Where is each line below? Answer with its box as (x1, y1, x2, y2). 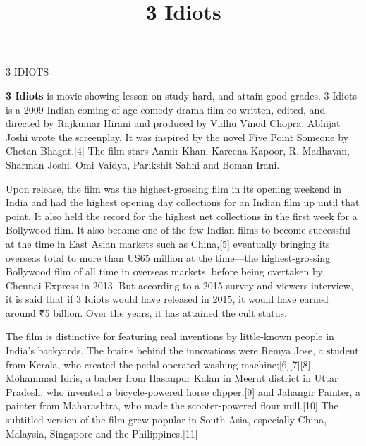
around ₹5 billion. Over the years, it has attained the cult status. (6, 305, 287, 320)
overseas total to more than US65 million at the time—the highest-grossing (6, 250, 331, 265)
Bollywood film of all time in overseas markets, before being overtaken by (6, 264, 323, 279)
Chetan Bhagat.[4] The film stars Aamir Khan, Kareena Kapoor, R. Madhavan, (6, 143, 350, 158)
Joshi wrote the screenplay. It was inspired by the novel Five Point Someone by (6, 129, 348, 144)
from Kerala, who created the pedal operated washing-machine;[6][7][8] (6, 356, 311, 371)
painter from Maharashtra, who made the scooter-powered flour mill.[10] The (6, 398, 338, 413)
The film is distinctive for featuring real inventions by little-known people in (6, 329, 334, 344)
